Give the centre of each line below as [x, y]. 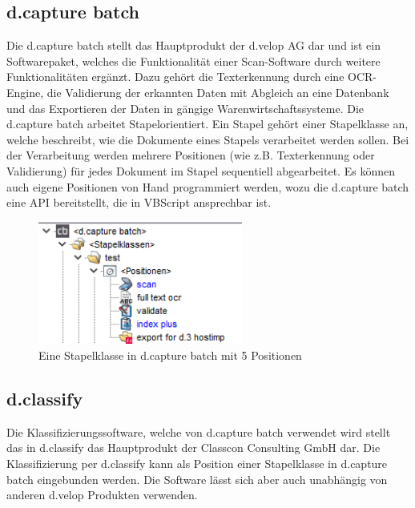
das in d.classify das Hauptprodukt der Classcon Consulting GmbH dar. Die [193, 448]
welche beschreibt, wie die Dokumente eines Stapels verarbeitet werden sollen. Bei [208, 139]
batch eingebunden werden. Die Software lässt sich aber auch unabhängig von [197, 479]
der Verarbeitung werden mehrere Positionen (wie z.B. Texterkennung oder [191, 155]
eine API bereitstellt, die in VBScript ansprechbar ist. [139, 202]
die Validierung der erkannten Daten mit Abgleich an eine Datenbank [218, 92]
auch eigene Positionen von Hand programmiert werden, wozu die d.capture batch [208, 186]
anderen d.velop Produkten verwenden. [102, 495]
